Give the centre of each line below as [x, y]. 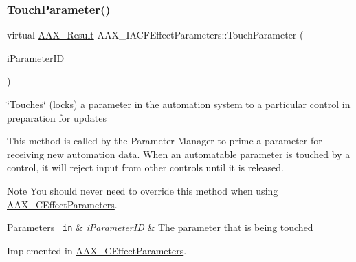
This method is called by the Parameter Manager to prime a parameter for [165, 141]
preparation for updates [57, 117]
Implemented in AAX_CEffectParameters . [97, 250]
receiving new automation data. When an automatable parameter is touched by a [179, 154]
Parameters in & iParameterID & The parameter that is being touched [160, 227]
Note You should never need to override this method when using [143, 190]
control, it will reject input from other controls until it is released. [145, 167]
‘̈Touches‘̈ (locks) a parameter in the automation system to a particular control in [179, 104]
